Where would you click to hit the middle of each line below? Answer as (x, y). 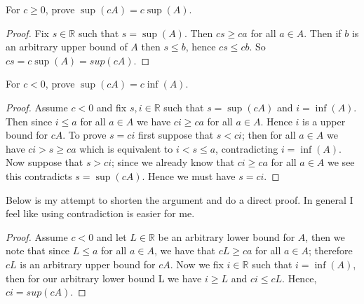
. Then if (323, 33)
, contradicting (247, 148)
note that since (38, 250)
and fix (112, 107)
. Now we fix (197, 264)
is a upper (324, 121)
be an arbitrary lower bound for (227, 236)
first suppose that (176, 135)
